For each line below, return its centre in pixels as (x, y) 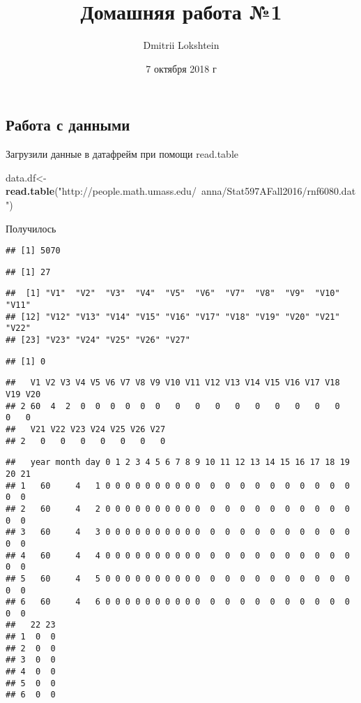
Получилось (31, 228)
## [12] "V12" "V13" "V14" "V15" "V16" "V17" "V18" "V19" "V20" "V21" (173, 317)
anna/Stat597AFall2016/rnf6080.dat (278, 191)
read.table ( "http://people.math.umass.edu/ (101, 191)
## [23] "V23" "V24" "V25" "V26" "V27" (98, 340)
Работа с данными (68, 125)
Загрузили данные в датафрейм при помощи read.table (122, 154)
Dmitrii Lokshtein (181, 45)
